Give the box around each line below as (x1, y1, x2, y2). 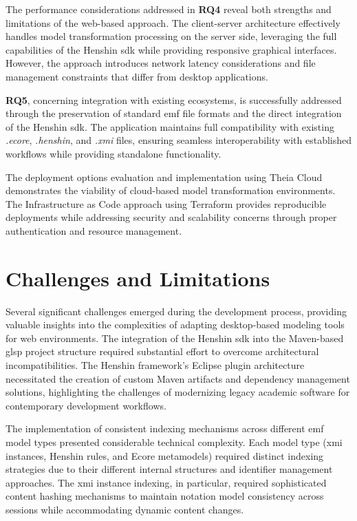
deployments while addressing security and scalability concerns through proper (6, 210, 337, 224)
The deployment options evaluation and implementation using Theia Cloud (6, 169, 323, 184)
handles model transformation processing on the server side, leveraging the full (6, 29, 337, 43)
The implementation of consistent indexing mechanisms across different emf (6, 421, 324, 436)
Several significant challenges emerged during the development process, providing (6, 304, 347, 318)
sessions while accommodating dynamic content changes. (6, 502, 244, 516)
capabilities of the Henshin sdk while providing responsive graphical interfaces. (6, 42, 337, 56)
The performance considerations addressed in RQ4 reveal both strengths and (6, 2, 332, 16)
